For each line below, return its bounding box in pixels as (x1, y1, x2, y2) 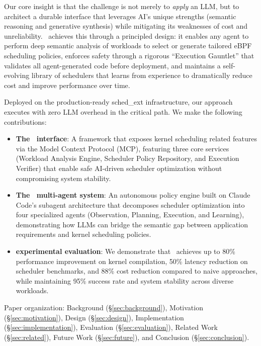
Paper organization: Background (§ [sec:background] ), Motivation (4, 302, 203, 313)
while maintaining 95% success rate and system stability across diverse (16, 275, 234, 286)
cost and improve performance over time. (4, 79, 130, 90)
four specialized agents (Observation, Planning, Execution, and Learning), (16, 209, 244, 220)
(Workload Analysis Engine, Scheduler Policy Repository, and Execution (16, 153, 239, 163)
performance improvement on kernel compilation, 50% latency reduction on (16, 255, 248, 266)
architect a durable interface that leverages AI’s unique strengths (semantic (4, 11, 236, 21)
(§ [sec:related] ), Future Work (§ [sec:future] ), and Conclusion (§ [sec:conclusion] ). (4, 331, 249, 342)
